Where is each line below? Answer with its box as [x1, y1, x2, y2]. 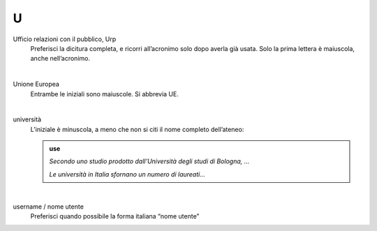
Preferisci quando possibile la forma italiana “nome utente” [30, 212, 200, 221]
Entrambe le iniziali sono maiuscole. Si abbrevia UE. [30, 89, 179, 98]
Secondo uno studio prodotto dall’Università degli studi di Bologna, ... [49, 157, 250, 165]
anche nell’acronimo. [30, 54, 91, 63]
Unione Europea [13, 80, 59, 89]
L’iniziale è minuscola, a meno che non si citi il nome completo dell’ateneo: [30, 125, 244, 133]
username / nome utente [13, 202, 84, 211]
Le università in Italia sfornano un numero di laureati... [49, 170, 206, 178]
